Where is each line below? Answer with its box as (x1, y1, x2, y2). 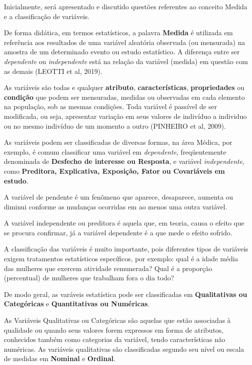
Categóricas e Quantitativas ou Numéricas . (4, 298, 150, 309)
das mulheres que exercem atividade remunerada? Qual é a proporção (4, 263, 212, 273)
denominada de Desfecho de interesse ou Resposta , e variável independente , (4, 156, 245, 166)
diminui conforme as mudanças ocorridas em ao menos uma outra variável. (4, 201, 228, 211)
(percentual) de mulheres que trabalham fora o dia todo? (4, 273, 174, 283)
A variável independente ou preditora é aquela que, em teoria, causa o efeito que (4, 218, 245, 228)
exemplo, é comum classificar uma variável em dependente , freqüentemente (4, 146, 227, 157)
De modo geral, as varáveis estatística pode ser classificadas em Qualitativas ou (4, 289, 248, 299)
